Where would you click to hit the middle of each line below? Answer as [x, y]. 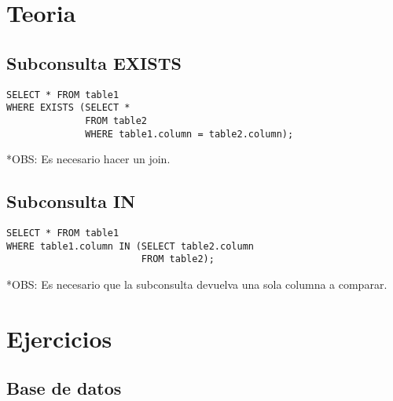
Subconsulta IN [71, 201]
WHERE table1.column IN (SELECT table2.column [130, 246]
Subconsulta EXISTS [94, 62]
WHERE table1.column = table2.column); [189, 134]
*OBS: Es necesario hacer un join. [88, 159]
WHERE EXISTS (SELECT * [68, 108]
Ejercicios [59, 338]
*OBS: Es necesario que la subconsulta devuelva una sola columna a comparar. [197, 284]
